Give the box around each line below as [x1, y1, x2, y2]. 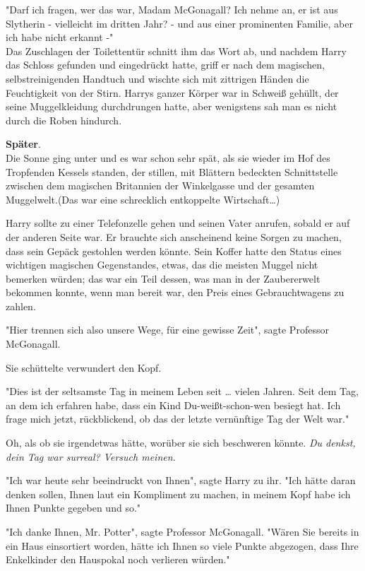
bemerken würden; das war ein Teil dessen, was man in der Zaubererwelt [6, 271, 321, 285]
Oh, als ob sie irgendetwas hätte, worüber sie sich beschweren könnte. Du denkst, [6, 435, 356, 450]
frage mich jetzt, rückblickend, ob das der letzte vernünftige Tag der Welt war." [6, 411, 349, 426]
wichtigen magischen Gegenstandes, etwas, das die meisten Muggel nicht [6, 257, 318, 272]
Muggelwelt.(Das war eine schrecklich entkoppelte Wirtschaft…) [6, 192, 280, 206]
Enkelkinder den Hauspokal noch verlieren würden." [6, 552, 230, 567]
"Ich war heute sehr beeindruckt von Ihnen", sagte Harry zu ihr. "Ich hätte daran [6, 473, 356, 488]
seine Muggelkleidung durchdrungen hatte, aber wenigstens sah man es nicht [6, 99, 337, 114]
